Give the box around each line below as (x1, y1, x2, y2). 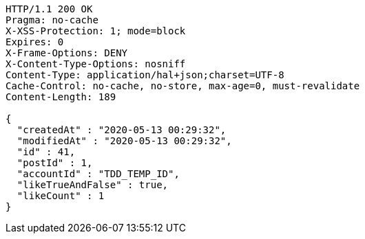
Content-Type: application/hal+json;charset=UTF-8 (6, 69, 284, 80)
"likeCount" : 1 (17, 190, 105, 201)
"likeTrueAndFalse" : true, (17, 179, 169, 190)
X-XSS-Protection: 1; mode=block (6, 25, 186, 36)
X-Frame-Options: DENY (6, 47, 128, 58)
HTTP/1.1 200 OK (6, 3, 93, 14)
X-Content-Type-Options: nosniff (6, 58, 186, 69)
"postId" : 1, (17, 157, 93, 168)
